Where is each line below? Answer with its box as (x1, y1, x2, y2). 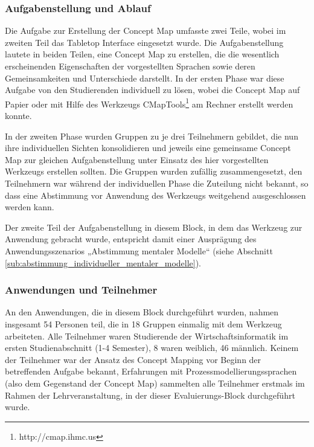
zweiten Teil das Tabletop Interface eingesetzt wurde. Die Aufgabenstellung (5, 36, 284, 48)
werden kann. (5, 201, 54, 213)
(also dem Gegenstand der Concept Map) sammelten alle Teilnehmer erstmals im (5, 376, 305, 389)
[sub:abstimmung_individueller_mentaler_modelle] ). (5, 256, 202, 269)
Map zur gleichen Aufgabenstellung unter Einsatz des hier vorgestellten (5, 153, 269, 166)
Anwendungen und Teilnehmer (5, 282, 158, 297)
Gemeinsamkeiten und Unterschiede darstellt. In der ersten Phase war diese (5, 71, 284, 84)
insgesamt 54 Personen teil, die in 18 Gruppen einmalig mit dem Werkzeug (5, 317, 282, 330)
